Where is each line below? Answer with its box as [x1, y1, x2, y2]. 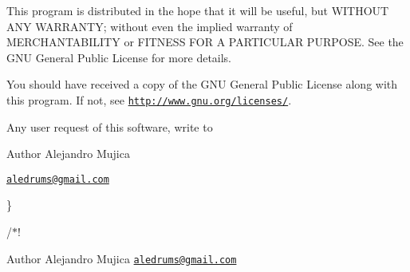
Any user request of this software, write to [6, 118, 213, 135]
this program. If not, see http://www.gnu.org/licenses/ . [6, 91, 292, 108]
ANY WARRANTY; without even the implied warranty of [6, 18, 293, 34]
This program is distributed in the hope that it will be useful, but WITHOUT [6, 2, 389, 18]
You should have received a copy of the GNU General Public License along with [6, 76, 398, 93]
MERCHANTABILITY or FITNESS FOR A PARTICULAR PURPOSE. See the [6, 34, 404, 50]
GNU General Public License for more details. [6, 49, 232, 65]
